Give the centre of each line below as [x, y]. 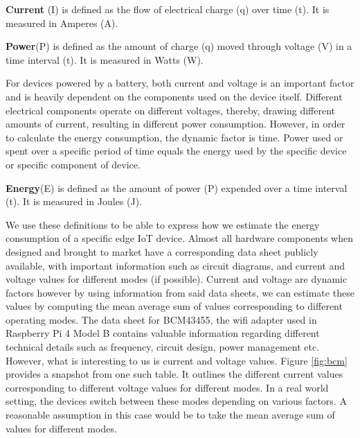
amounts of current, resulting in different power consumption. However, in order [175, 124]
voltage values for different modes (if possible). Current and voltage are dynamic [177, 279]
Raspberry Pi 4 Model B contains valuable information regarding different [163, 333]
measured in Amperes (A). [62, 23]
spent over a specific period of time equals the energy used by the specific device [176, 151]
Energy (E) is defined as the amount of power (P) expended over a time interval [177, 187]
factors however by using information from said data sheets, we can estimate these [180, 292]
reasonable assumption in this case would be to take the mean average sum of [170, 415]
